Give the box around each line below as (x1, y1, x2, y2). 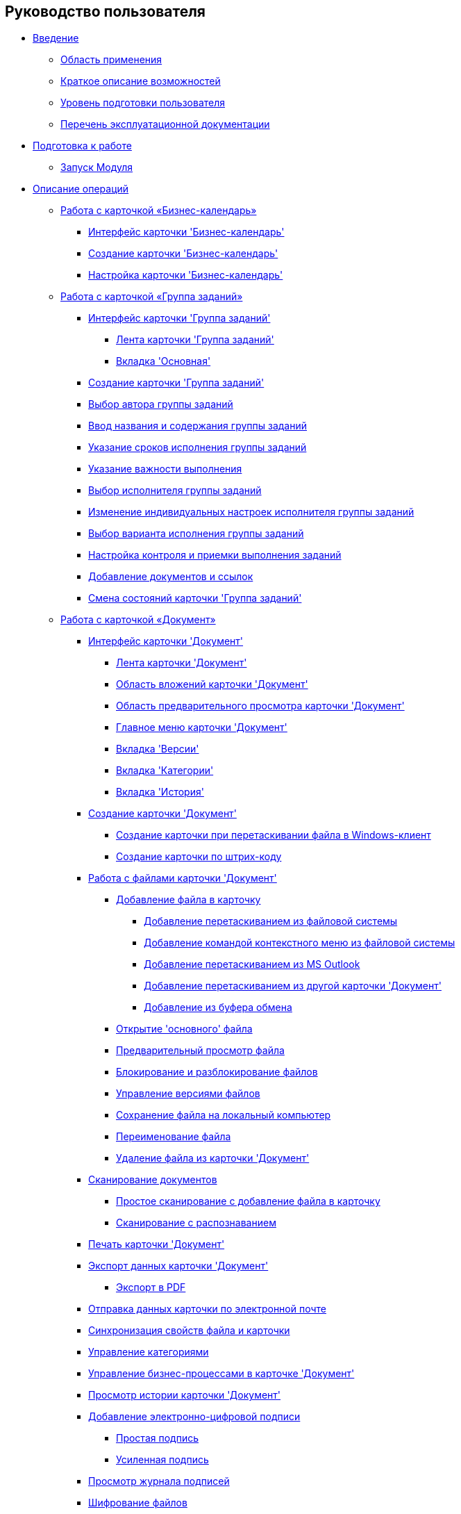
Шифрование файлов (88, 1497, 187, 1509)
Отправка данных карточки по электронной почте (88, 1303, 326, 1315)
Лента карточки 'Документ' (116, 657, 247, 669)
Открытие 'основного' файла (116, 1023, 253, 1035)
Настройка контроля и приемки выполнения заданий (88, 549, 342, 561)
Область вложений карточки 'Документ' (116, 678, 308, 691)
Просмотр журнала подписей (88, 1475, 230, 1488)
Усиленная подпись (116, 1454, 209, 1466)
